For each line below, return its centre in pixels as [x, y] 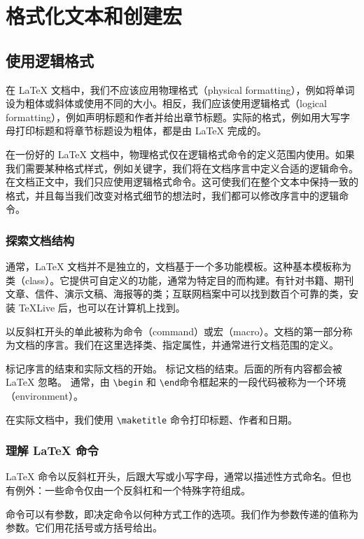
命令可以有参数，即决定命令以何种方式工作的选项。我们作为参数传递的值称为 [182, 513]
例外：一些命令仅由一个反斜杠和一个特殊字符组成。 [133, 490]
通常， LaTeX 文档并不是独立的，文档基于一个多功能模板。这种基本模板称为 [179, 266]
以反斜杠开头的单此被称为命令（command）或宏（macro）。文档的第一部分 [174, 331]
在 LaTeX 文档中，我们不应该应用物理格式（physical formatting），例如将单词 [180, 89]
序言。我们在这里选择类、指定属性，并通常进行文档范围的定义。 [191, 345]
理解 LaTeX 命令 [52, 450]
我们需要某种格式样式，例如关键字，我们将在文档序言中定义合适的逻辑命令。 [182, 168]
